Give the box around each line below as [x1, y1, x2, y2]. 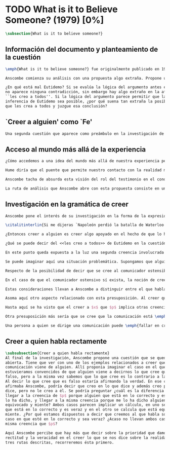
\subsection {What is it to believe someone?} [5, 31, 103, 36]
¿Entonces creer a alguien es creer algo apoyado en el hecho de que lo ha [5, 232, 168, 237]
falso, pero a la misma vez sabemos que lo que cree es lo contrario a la [5, 374, 166, 380]
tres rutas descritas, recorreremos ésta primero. [5, 440, 114, 445]
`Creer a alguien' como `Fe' [5, 118, 93, 126]
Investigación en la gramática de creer [5, 200, 129, 209]
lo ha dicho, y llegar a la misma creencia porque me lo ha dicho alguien [5, 398, 166, 403]
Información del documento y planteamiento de [5, 45, 158, 54]
